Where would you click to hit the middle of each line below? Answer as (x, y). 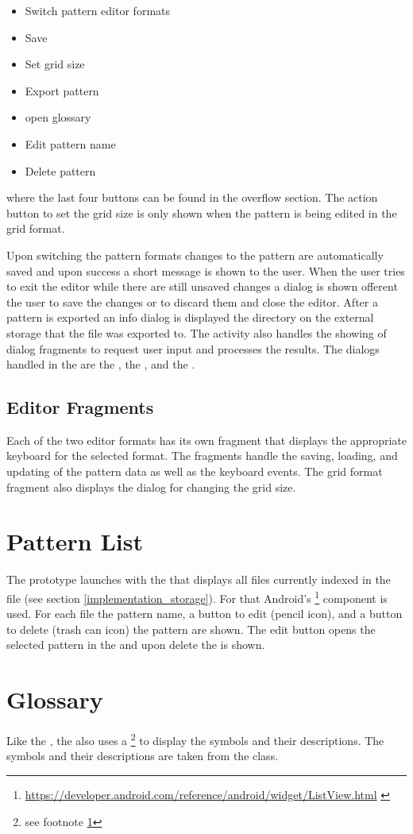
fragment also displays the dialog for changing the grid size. (151, 486)
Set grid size (55, 64)
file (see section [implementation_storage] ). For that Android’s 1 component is (197, 597)
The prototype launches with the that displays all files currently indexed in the (199, 579)
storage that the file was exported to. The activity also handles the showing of (197, 332)
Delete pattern (60, 170)
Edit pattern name (70, 143)
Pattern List (75, 541)
